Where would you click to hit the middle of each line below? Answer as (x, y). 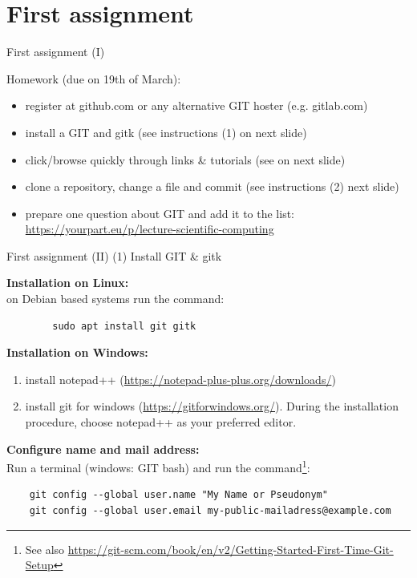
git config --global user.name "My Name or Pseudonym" (178, 495)
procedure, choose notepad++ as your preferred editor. (161, 422)
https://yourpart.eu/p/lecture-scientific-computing (150, 229)
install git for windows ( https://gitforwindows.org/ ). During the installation (212, 406)
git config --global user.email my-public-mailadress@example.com (210, 511)
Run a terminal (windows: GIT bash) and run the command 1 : (158, 466)
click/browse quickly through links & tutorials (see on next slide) (185, 159)
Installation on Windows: (77, 352)
